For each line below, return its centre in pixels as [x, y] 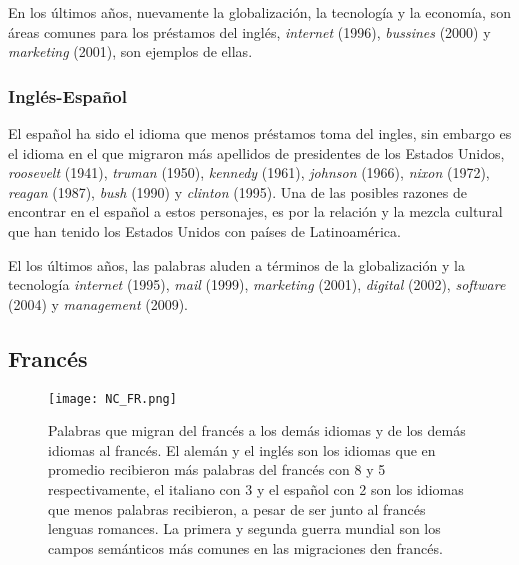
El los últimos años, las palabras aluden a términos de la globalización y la [236, 264]
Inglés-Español [67, 95]
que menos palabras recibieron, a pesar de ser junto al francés [237, 508]
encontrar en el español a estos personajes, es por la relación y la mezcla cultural [255, 211]
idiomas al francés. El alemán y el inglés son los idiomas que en [242, 449]
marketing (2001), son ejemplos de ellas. [130, 51]
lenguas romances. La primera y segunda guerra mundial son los [244, 528]
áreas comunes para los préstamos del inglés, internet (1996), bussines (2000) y [249, 31]
